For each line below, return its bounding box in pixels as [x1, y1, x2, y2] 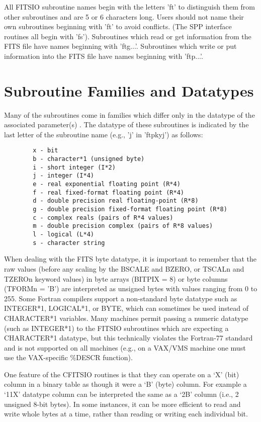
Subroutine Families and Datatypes [4, 80, 254, 101]
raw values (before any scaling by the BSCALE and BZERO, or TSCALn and [4, 263, 244, 274]
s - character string [33, 239, 105, 246]
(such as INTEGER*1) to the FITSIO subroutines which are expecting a [4, 322, 229, 333]
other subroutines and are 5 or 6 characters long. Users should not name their [4, 11, 244, 22]
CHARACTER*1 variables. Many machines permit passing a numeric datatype [4, 312, 248, 323]
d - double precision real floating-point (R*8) [33, 197, 199, 205]
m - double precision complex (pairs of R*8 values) [33, 222, 213, 230]
